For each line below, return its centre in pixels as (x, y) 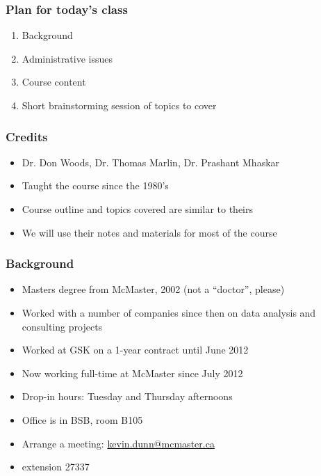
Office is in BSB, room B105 (82, 419)
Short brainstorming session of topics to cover (119, 105)
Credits (27, 136)
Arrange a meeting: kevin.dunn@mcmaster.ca (118, 443)
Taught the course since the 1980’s (95, 185)
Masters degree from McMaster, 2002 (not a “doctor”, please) (153, 289)
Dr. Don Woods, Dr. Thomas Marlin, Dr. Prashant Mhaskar (151, 162)
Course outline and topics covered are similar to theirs (138, 209)
